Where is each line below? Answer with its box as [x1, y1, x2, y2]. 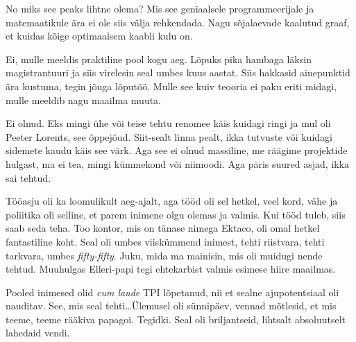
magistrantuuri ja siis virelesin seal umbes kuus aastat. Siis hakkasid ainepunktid [6, 65, 350, 80]
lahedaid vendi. [6, 325, 70, 340]
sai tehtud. [6, 170, 51, 185]
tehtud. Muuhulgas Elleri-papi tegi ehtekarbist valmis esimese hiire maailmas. [6, 262, 336, 276]
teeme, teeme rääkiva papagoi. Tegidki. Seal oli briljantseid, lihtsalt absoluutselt [6, 311, 346, 326]
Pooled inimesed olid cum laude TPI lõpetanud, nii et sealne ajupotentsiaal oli [6, 284, 339, 299]
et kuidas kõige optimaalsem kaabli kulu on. [6, 28, 193, 43]
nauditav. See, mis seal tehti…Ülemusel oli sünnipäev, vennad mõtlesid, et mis [6, 298, 337, 313]
